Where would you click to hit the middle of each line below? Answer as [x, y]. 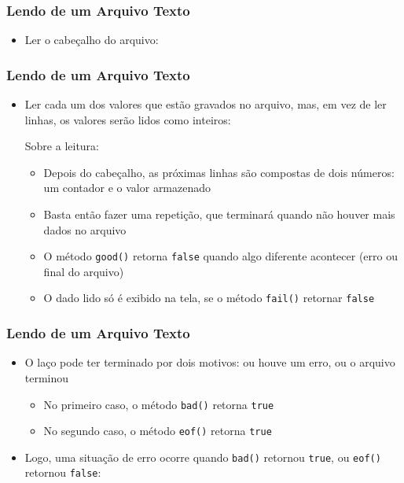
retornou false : [63, 472]
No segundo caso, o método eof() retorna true [158, 431]
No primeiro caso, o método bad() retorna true [159, 404]
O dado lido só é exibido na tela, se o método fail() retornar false [209, 298]
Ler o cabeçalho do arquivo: [92, 40]
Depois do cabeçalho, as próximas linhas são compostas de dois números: [219, 172]
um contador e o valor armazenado [127, 188]
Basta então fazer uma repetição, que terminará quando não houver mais [219, 214]
